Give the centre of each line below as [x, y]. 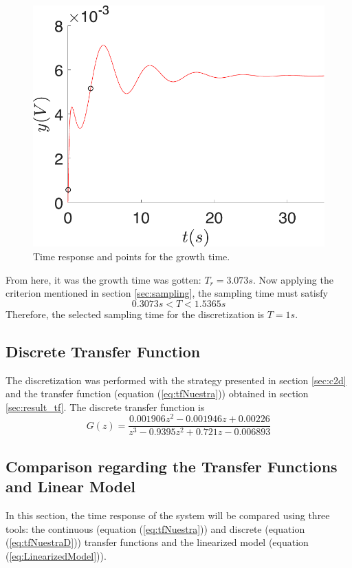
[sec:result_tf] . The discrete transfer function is [105, 407]
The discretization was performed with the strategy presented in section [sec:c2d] [176, 380]
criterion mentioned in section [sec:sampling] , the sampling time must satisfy [167, 293]
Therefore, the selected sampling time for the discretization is [135, 314]
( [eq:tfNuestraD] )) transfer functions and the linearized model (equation [157, 542]
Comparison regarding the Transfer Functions [172, 466]
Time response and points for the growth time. [132, 256]
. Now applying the [293, 279]
